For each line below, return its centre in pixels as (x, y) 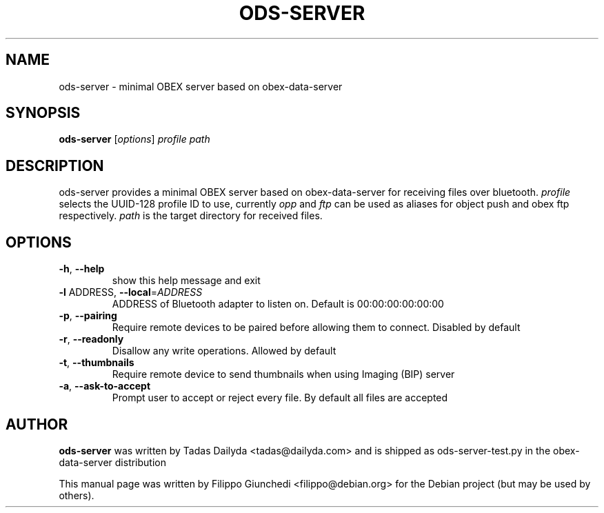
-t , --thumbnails (97, 363)
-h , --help (82, 269)
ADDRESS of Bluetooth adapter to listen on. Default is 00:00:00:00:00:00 (278, 304)
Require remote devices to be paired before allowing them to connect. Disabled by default (316, 328)
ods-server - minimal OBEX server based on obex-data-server (201, 86)
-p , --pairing (88, 316)
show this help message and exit (186, 281)
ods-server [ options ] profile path (134, 139)
